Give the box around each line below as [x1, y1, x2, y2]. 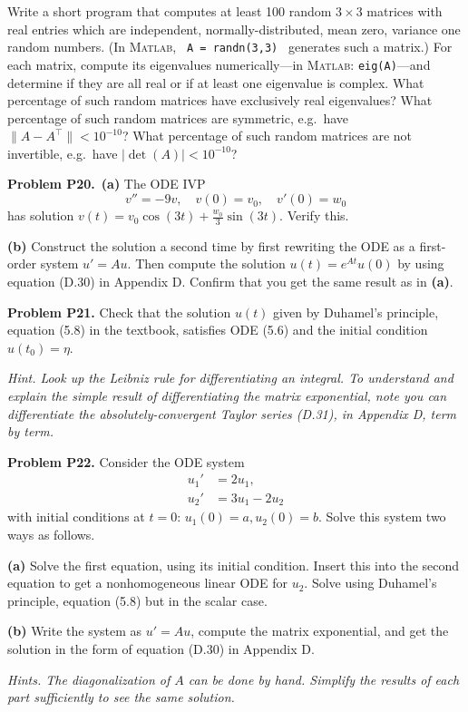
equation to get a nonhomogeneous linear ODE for [7, 573, 288, 592]
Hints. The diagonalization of [7, 669, 171, 688]
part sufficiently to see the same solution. [7, 688, 235, 707]
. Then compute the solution [127, 254, 286, 273]
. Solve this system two [318, 507, 446, 526]
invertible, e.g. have [7, 143, 118, 162]
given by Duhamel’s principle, [273, 302, 439, 321]
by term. [7, 422, 54, 441]
